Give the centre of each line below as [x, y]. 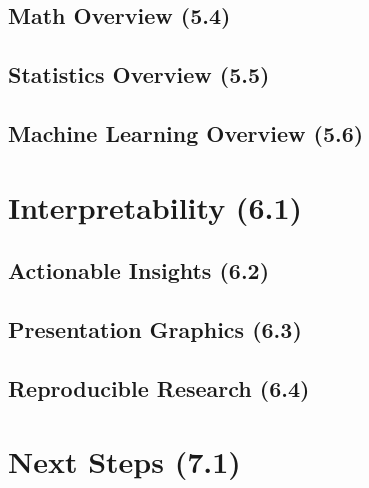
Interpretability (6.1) [155, 206]
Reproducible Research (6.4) [159, 387]
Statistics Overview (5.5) [139, 74]
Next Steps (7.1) [124, 461]
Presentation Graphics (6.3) [155, 328]
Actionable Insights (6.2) [139, 270]
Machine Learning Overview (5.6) [186, 132]
